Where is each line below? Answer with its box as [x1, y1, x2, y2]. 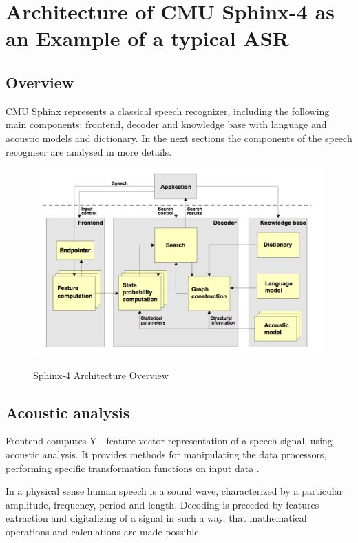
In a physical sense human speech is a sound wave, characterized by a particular [6, 484, 344, 498]
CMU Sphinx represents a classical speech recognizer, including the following [6, 103, 330, 118]
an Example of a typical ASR [6, 24, 289, 52]
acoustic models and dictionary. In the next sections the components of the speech [6, 130, 352, 145]
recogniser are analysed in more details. [6, 144, 172, 158]
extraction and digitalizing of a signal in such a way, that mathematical [6, 511, 307, 525]
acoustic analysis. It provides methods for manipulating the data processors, [6, 447, 327, 461]
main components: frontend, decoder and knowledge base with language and [6, 117, 327, 132]
